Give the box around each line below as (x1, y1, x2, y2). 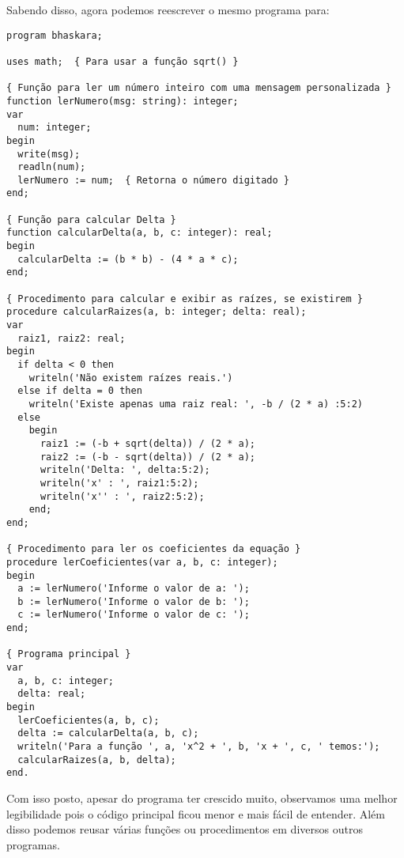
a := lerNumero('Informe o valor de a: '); (17, 583, 250, 595)
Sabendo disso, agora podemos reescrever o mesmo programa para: (6, 2, 330, 17)
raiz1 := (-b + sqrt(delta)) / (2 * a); (40, 437, 255, 449)
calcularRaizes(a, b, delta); (17, 754, 176, 765)
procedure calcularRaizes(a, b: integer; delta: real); (6, 306, 307, 318)
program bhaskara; (6, 29, 103, 41)
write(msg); (17, 148, 81, 160)
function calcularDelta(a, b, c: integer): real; (6, 227, 273, 239)
